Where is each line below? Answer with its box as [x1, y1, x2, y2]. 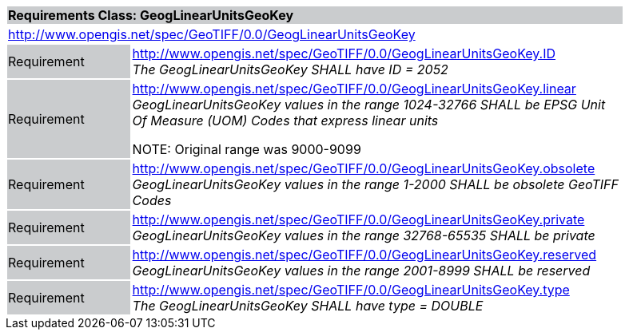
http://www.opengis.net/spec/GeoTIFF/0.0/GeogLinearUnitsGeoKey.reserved [132, 247, 597, 263]
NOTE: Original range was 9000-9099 [132, 141, 361, 157]
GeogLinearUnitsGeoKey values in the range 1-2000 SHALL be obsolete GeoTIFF [132, 176, 619, 192]
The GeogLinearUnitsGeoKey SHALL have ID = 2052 [132, 61, 448, 77]
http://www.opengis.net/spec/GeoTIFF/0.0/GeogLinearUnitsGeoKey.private [132, 211, 585, 227]
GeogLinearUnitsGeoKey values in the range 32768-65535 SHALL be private [132, 227, 595, 243]
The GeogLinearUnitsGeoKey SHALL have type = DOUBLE [132, 298, 484, 314]
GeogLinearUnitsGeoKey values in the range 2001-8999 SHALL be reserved [132, 263, 591, 279]
